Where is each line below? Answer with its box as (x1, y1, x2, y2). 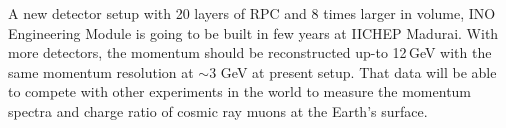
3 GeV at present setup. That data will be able (209, 61, 497, 82)
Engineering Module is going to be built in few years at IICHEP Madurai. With (8, 22, 499, 43)
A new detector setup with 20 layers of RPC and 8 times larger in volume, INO (8, 3, 496, 23)
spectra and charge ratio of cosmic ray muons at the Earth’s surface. (8, 100, 428, 121)
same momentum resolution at (8, 61, 194, 82)
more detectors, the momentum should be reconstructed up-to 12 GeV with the (8, 42, 492, 63)
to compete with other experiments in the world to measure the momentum (8, 81, 472, 102)
